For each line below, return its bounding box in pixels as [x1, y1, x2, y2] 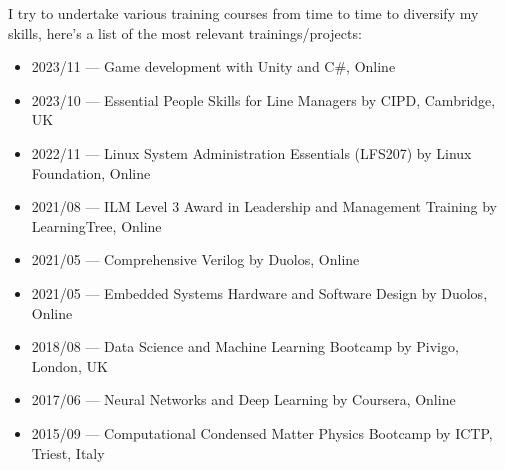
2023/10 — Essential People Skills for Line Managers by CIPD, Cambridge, [31, 89, 496, 110]
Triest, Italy [31, 442, 105, 463]
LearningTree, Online [31, 215, 162, 236]
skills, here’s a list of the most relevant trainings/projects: [8, 22, 362, 43]
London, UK [31, 355, 108, 376]
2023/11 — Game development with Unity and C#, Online [31, 56, 396, 77]
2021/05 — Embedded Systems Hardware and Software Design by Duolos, [31, 282, 488, 303]
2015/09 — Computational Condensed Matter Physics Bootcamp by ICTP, [31, 422, 493, 443]
